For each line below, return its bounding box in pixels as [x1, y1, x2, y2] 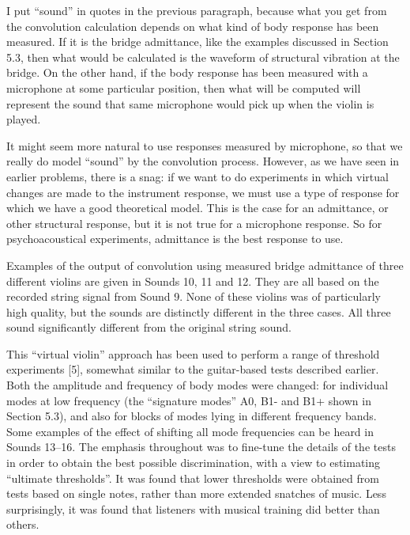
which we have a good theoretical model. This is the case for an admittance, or [6, 199, 389, 216]
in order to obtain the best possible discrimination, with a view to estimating [6, 454, 381, 471]
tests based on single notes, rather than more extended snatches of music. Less [6, 485, 386, 502]
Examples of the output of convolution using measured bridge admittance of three [6, 256, 404, 273]
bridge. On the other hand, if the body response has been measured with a [6, 64, 368, 81]
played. [6, 111, 41, 127]
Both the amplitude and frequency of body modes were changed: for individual [6, 377, 389, 393]
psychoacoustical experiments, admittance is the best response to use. [6, 230, 344, 247]
